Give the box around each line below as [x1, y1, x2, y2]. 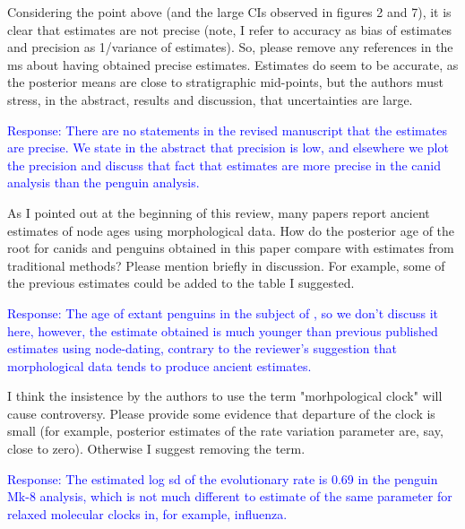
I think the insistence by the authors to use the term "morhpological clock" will [7, 386, 443, 405]
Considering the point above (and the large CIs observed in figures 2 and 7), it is [7, 3, 452, 21]
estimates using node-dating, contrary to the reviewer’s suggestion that [7, 339, 397, 358]
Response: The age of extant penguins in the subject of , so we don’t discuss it [7, 303, 439, 322]
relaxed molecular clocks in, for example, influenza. [7, 504, 288, 523]
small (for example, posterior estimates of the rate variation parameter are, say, [7, 421, 443, 440]
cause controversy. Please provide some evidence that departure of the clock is [7, 403, 435, 422]
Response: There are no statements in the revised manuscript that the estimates [7, 120, 447, 139]
